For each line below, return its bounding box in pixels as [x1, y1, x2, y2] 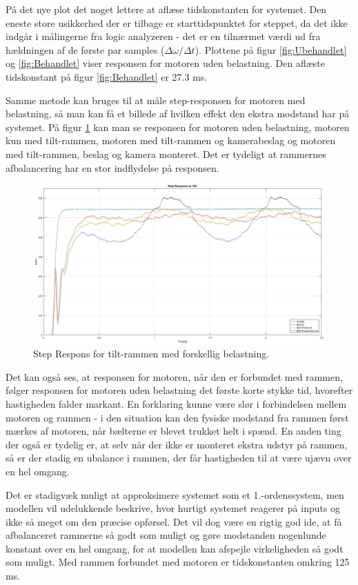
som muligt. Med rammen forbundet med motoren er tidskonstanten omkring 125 [6, 555, 350, 569]
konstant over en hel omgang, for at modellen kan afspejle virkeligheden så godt [6, 541, 344, 555]
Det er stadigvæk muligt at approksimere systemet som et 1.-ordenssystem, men [6, 487, 344, 502]
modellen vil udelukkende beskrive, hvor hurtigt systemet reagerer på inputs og [6, 501, 341, 515]
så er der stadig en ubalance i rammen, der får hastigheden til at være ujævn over [6, 450, 352, 465]
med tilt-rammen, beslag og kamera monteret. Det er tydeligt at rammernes [6, 146, 326, 161]
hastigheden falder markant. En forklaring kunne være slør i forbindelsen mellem [6, 396, 347, 410]
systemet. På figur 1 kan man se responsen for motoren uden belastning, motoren [6, 119, 350, 134]
